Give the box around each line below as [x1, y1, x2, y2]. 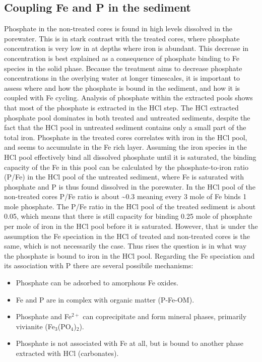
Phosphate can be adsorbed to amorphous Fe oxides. [16, 277, 178, 288]
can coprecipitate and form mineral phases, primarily [83, 311, 247, 322]
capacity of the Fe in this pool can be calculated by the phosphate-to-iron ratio [4, 161, 249, 172]
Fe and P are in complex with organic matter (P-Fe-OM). [16, 294, 194, 305]
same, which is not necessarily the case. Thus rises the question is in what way [4, 240, 247, 251]
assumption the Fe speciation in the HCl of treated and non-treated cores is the [4, 230, 250, 241]
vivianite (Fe [16, 321, 55, 331]
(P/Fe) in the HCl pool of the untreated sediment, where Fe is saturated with [4, 171, 244, 182]
